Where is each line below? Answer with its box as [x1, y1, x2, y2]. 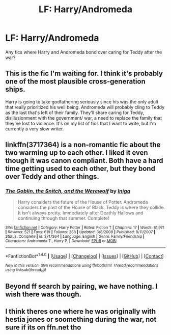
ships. [5, 85, 25, 94]
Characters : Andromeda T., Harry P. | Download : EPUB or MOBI [5, 238, 117, 244]
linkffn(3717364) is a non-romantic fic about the [5, 141, 161, 149]
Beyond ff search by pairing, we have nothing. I [5, 282, 158, 291]
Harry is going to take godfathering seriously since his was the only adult [5, 98, 159, 105]
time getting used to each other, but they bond [5, 164, 155, 173]
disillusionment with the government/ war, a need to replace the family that [5, 115, 162, 121]
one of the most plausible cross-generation [5, 77, 146, 86]
